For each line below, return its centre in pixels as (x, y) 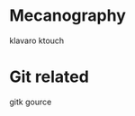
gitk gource (31, 102)
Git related (49, 77)
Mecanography (67, 16)
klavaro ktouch (37, 40)
